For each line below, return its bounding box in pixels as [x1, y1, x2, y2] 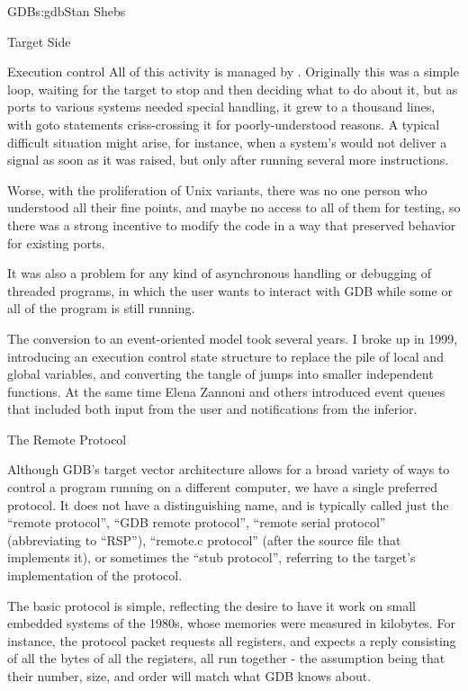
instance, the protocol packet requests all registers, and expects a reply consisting [7, 631, 456, 650]
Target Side [7, 31, 71, 50]
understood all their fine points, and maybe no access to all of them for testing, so [7, 198, 461, 217]
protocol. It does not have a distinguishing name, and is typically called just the [7, 495, 449, 514]
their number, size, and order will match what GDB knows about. [7, 667, 372, 685]
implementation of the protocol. [7, 566, 183, 585]
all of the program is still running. [7, 299, 195, 318]
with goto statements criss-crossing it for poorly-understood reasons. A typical [7, 114, 440, 133]
